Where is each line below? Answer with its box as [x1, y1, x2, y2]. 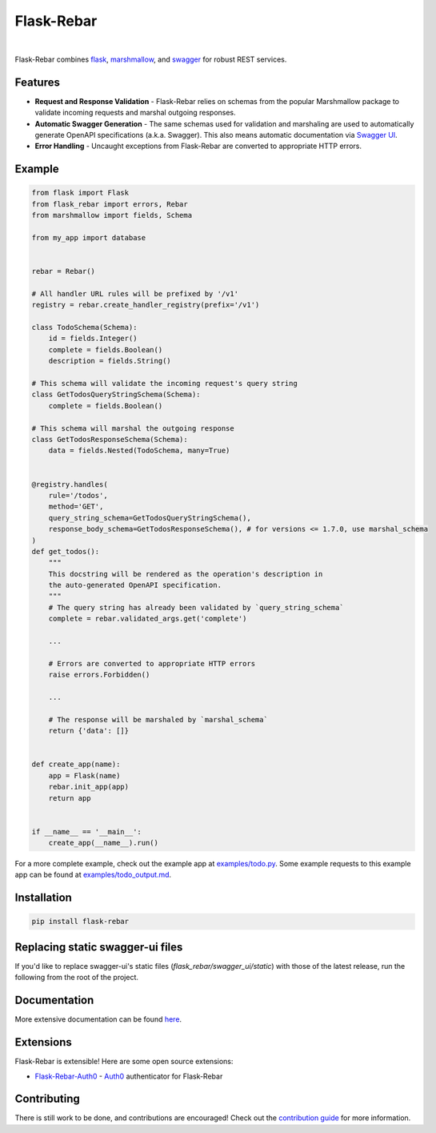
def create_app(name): [31, 760, 121, 769]
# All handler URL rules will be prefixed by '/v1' [31, 289, 239, 298]
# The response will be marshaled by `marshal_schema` [48, 715, 268, 724]
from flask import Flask [31, 188, 130, 198]
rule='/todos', [48, 491, 108, 500]
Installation [14, 891, 72, 905]
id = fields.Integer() [48, 334, 138, 344]
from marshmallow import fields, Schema [31, 211, 192, 220]
